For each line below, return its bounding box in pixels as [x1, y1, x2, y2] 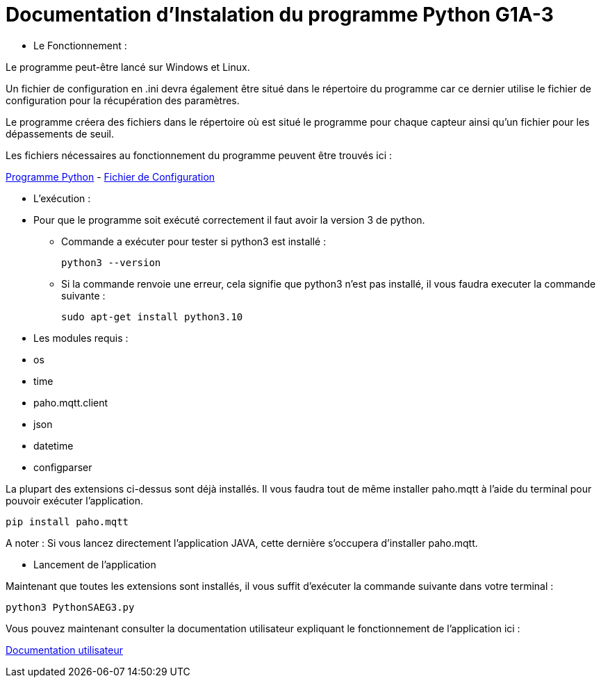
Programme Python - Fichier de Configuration [6, 170, 215, 183]
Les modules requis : [33, 331, 129, 344]
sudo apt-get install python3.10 [61, 311, 243, 322]
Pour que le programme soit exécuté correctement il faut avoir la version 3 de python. [33, 213, 425, 226]
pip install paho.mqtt [6, 516, 129, 527]
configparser [33, 461, 92, 473]
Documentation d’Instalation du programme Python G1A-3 [6, 3, 554, 26]
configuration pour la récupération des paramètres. [6, 94, 240, 106]
